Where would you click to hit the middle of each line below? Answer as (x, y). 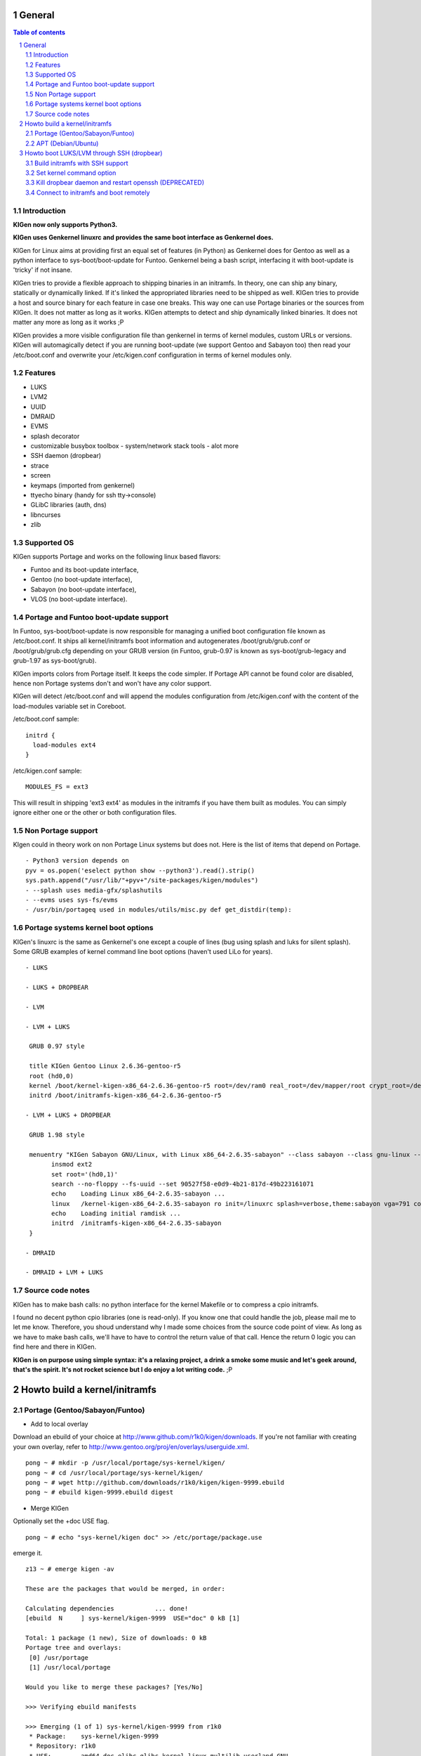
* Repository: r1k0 (62, 1746)
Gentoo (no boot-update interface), (81, 579)
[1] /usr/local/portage (70, 1667)
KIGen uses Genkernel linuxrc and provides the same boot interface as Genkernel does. (143, 237)
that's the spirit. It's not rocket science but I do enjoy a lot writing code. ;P (123, 1369)
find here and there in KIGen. (55, 1347)
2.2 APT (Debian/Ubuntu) (62, 143)
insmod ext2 (72, 1165)
